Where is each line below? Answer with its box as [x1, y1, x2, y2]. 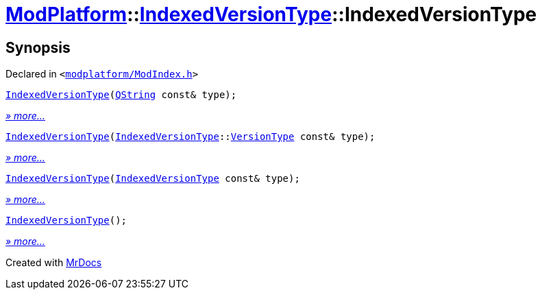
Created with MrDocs [5, 257, 102, 269]
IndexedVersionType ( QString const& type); [5, 89, 237, 101]
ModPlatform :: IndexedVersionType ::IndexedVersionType [5, 3, 537, 26]
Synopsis [5, 38, 71, 56]
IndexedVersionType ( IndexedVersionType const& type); [5, 173, 300, 185]
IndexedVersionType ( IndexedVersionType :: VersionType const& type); [5, 131, 375, 143]
